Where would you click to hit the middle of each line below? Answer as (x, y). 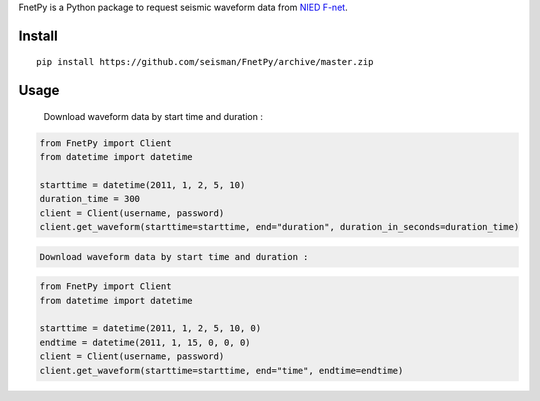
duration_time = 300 (89, 199)
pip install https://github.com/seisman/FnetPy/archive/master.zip (205, 62)
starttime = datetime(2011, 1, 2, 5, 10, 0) (150, 328)
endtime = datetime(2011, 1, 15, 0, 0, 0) (145, 342)
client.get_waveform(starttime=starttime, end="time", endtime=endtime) (221, 370)
